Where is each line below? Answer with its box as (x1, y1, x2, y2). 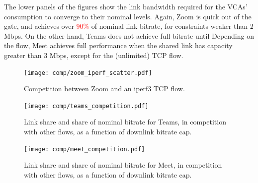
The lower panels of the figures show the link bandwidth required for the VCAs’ (4, 1, 248, 11)
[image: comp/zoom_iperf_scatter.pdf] (24, 69, 152, 76)
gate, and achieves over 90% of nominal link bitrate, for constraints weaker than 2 (4, 21, 254, 31)
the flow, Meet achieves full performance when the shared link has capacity (4, 40, 233, 51)
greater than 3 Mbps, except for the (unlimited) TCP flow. (4, 50, 183, 60)
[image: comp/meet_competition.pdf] (24, 145, 145, 153)
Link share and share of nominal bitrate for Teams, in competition (24, 117, 226, 127)
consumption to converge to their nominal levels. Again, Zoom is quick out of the (4, 11, 252, 21)
